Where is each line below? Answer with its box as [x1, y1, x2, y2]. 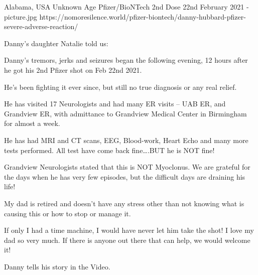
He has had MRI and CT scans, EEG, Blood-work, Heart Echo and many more [4, 134, 248, 145]
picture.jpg [4, 11, 37, 22]
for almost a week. [4, 118, 60, 128]
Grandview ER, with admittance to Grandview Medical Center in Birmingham [4, 108, 247, 118]
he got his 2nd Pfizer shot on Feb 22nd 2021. [4, 64, 142, 75]
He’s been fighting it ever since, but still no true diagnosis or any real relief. [4, 81, 237, 92]
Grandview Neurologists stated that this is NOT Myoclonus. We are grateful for [4, 162, 250, 172]
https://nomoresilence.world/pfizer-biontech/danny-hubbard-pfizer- [39, 11, 246, 22]
